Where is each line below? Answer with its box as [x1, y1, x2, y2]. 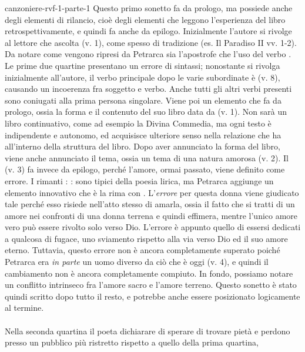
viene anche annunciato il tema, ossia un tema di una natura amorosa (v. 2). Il [5, 151, 289, 164]
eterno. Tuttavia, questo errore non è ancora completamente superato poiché [5, 244, 280, 256]
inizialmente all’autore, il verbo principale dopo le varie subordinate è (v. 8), [5, 71, 280, 83]
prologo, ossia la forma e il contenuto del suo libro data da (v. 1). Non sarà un [5, 105, 287, 118]
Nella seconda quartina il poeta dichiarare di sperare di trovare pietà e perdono [5, 324, 290, 337]
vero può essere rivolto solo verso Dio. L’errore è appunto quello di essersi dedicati [5, 221, 301, 233]
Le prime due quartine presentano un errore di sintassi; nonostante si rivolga [5, 59, 280, 71]
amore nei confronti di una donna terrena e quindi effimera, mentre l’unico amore [5, 209, 298, 221]
